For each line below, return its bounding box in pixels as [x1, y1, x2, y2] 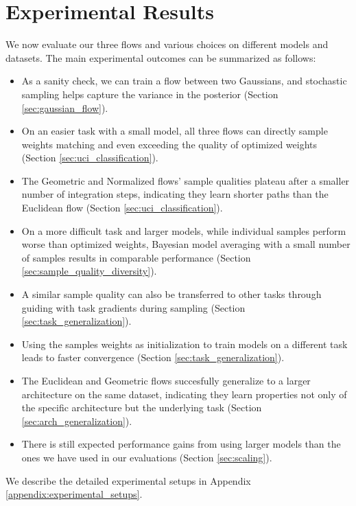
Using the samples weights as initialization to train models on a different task [21, 336, 348, 351]
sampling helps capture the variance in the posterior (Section [21, 87, 278, 101]
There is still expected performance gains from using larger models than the [21, 437, 341, 451]
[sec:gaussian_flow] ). [21, 100, 108, 115]
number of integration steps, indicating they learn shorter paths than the [21, 187, 329, 201]
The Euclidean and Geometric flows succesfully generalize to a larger [21, 373, 311, 387]
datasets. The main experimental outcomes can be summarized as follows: [5, 50, 316, 65]
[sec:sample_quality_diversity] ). [21, 264, 157, 278]
